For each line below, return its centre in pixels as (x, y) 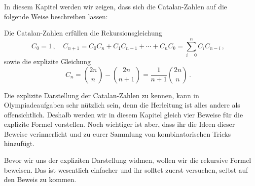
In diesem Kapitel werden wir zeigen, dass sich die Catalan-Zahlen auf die (116, 6)
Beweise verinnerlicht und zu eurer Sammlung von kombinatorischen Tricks (117, 133)
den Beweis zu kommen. (40, 179)
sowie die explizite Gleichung (47, 61)
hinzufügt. (19, 143)
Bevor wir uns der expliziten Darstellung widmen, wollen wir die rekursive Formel (127, 160)
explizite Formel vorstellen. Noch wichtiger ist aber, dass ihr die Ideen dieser (120, 124)
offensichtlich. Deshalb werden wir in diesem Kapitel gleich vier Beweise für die (124, 114)
